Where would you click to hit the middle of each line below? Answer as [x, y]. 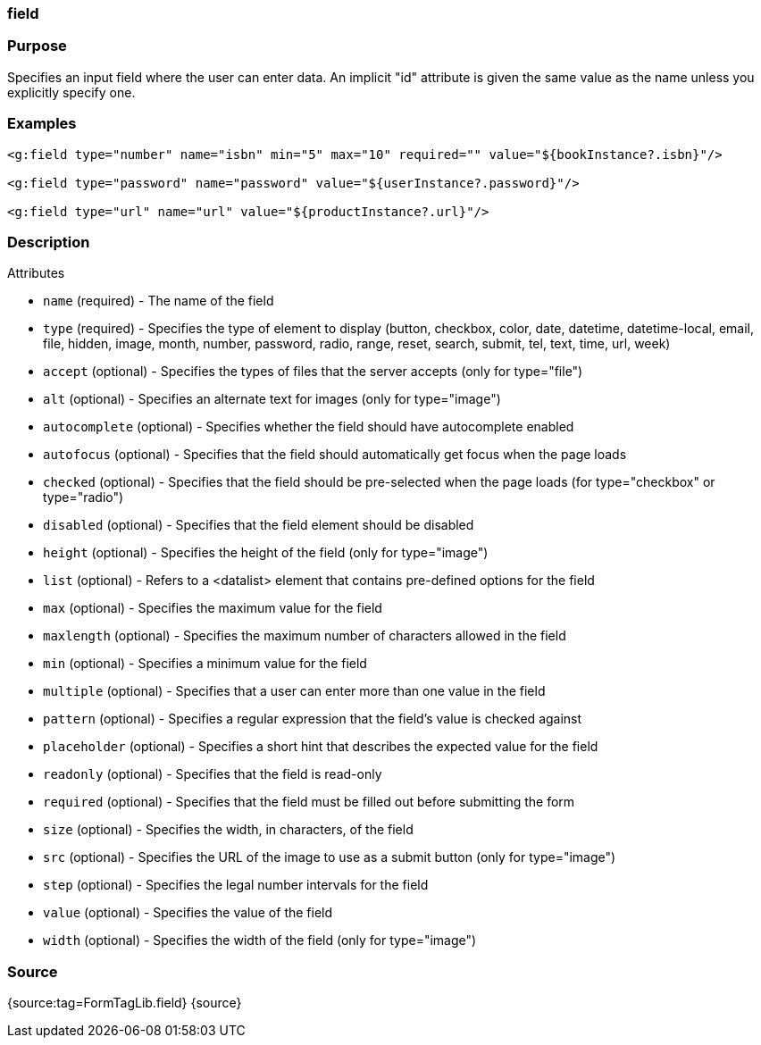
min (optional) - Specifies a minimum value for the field [205, 664]
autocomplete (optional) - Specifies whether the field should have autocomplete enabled [309, 427]
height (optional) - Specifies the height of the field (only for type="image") [266, 553]
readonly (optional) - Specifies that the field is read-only [213, 774]
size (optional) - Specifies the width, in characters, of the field [228, 830]
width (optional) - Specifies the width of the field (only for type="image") [260, 940]
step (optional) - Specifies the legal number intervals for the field [236, 885]
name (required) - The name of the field [159, 301]
